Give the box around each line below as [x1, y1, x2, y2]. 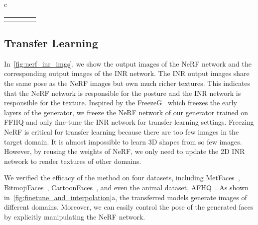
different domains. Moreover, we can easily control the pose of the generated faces [4, 202, 254, 212]
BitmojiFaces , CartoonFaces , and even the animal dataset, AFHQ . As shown [4, 182, 249, 192]
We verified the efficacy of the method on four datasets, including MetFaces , [4, 172, 240, 183]
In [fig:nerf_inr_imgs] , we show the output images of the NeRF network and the [4, 58, 252, 69]
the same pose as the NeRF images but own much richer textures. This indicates [4, 77, 251, 88]
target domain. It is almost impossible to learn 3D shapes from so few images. [4, 136, 242, 147]
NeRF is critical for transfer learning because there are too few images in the [4, 126, 239, 137]
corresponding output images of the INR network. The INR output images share [4, 68, 250, 78]
